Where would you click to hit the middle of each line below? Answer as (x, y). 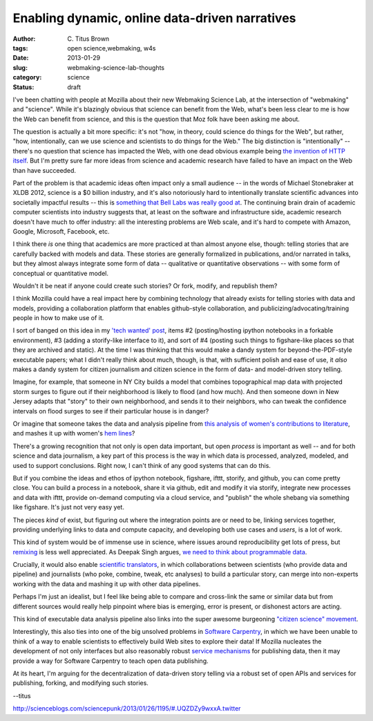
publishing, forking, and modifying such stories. (80, 683)
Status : (23, 87)
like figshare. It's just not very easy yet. (68, 507)
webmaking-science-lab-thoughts (116, 67)
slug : (20, 67)
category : (27, 77)
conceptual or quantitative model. (60, 273)
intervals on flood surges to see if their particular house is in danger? (111, 411)
